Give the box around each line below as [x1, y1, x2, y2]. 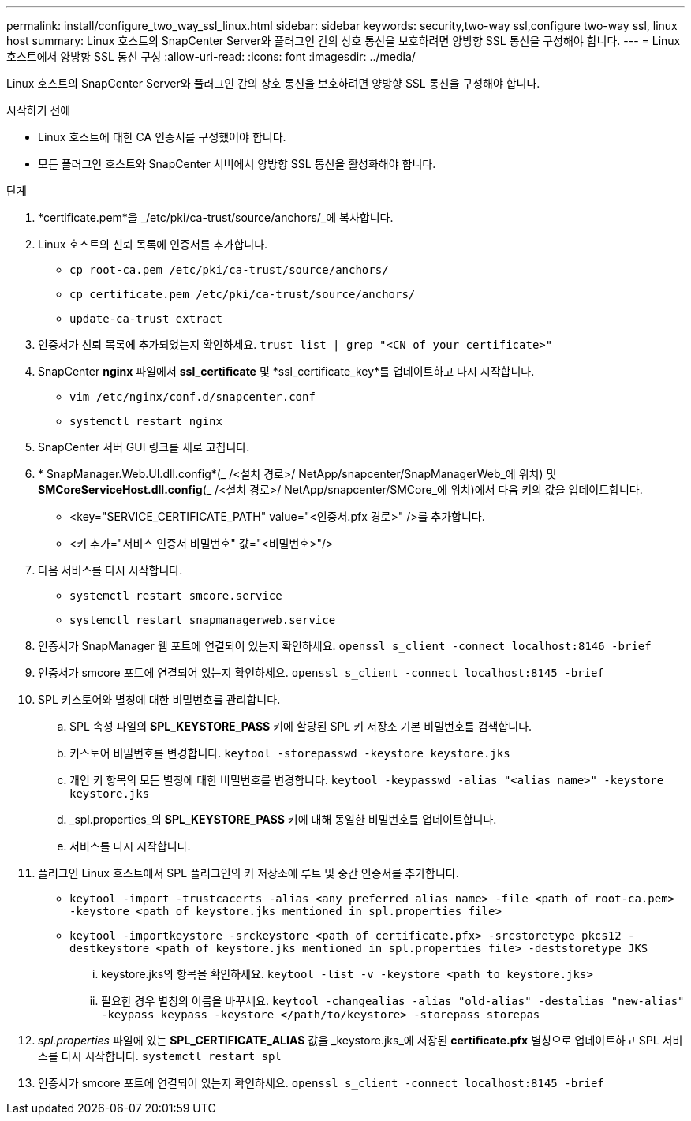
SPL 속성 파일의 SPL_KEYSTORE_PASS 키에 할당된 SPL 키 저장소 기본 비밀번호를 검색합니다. [69, 719, 532, 733]
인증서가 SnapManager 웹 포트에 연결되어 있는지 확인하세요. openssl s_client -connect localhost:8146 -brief [38, 639, 652, 652]
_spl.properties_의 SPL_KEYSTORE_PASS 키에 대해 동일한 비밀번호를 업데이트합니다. [69, 813, 497, 826]
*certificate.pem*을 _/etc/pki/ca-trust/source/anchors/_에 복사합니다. [38, 211, 394, 224]
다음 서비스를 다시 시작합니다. [38, 563, 183, 577]
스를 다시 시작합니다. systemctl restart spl [38, 1049, 282, 1063]
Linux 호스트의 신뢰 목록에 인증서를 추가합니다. [38, 237, 268, 251]
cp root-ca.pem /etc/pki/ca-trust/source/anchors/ [69, 263, 389, 276]
